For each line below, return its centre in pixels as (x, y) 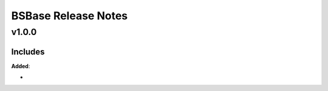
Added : (21, 66)
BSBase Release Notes (70, 16)
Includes (28, 52)
